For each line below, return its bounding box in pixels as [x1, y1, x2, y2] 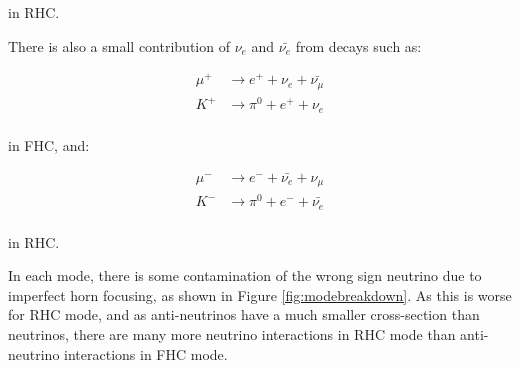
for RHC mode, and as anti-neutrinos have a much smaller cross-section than [8, 304, 480, 325]
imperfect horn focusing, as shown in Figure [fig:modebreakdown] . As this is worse [8, 284, 512, 305]
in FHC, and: [8, 134, 90, 155]
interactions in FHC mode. [64, 343, 228, 364]
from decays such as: [295, 35, 422, 56]
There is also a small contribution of [8, 35, 230, 56]
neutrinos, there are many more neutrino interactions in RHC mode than [8, 324, 456, 345]
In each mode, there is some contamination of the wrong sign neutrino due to [8, 265, 482, 286]
